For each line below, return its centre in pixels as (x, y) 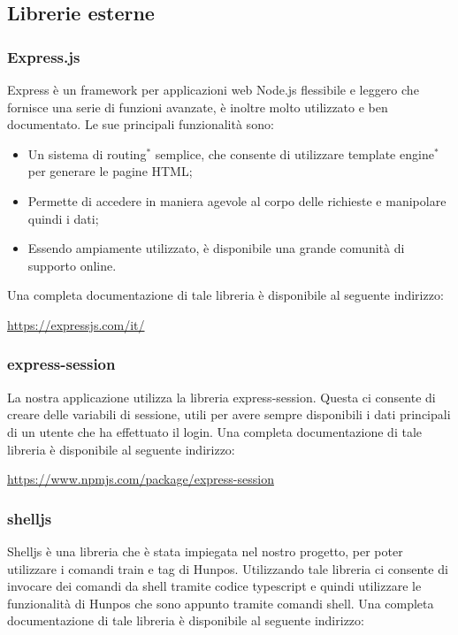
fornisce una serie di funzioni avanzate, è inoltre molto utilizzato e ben (198, 107)
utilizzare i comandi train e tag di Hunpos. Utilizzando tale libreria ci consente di (228, 568)
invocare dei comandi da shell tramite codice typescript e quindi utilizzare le (214, 586)
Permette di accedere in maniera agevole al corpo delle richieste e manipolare (237, 200)
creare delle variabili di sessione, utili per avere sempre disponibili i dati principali (229, 414)
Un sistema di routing (87, 153)
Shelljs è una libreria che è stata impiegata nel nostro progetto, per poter (205, 551)
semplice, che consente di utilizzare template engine (294, 153)
